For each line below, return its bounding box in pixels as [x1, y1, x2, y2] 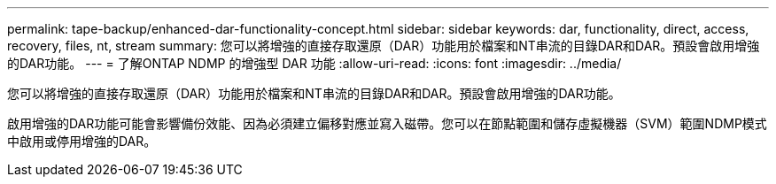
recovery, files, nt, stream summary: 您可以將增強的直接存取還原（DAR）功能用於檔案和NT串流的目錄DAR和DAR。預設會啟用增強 [7, 38, 760, 53]
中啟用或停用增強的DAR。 [7, 134, 157, 149]
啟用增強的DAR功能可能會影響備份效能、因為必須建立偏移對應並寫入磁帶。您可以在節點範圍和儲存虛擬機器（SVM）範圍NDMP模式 [7, 116, 767, 131]
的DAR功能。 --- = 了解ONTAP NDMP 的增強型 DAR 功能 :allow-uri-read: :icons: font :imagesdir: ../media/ [7, 56, 622, 71]
